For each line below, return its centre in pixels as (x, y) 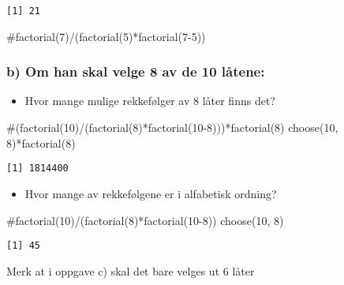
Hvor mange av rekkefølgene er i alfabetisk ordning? (151, 193)
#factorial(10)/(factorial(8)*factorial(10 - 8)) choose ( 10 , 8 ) (145, 220)
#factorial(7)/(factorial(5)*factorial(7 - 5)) (106, 36)
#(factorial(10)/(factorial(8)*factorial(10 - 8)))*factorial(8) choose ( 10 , (172, 127)
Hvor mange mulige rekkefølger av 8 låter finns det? (150, 101)
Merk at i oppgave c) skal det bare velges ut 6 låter (131, 270)
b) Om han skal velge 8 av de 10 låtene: (136, 71)
